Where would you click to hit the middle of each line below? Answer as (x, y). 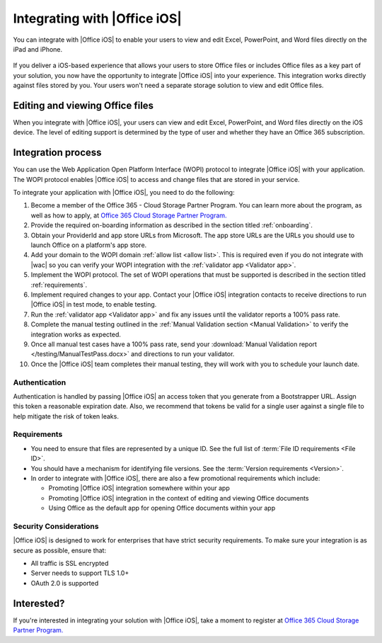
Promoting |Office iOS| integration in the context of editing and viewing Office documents (179, 498)
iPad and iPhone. (38, 49)
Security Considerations (56, 526)
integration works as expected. (76, 334)
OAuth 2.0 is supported (65, 583)
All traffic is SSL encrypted (70, 564)
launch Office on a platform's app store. (89, 245)
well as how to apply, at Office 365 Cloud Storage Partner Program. (129, 215)
